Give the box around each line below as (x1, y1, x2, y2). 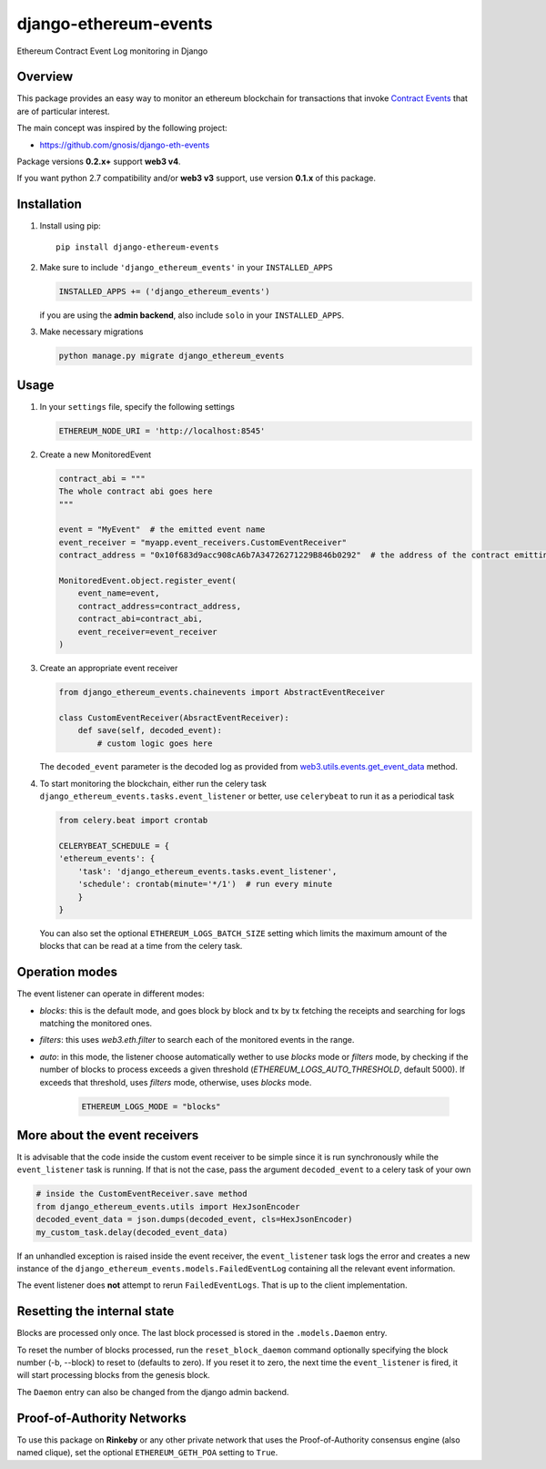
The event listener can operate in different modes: (16, 988, 205, 999)
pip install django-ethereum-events (56, 241, 219, 252)
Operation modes (16, 964, 118, 980)
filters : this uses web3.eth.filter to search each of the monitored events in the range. (39, 1035, 355, 1046)
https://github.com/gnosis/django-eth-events (39, 139, 210, 150)
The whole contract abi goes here (58, 486, 213, 496)
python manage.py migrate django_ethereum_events (58, 351, 285, 362)
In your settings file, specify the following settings (39, 401, 236, 412)
